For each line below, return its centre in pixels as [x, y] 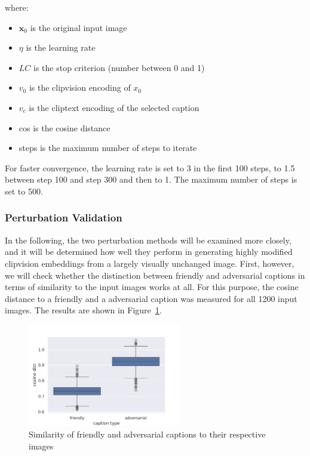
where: [17, 7]
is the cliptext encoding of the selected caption [114, 107]
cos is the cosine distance [65, 127]
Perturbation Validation [64, 218]
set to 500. [24, 191]
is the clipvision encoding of [80, 87]
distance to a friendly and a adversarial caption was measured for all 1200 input [151, 298]
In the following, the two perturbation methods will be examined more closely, [148, 240]
